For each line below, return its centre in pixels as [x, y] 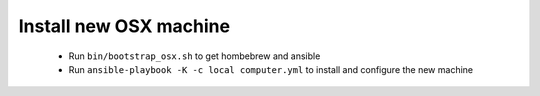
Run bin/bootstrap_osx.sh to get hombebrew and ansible [194, 56]
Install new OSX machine [124, 26]
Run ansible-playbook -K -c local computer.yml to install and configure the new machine [271, 69]
